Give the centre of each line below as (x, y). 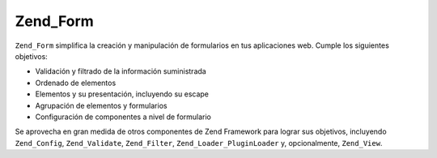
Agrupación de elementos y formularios (101, 105)
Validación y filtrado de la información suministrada (121, 71)
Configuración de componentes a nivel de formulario (123, 117)
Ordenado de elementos (76, 83)
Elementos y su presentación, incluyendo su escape (122, 94)
